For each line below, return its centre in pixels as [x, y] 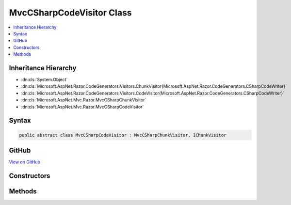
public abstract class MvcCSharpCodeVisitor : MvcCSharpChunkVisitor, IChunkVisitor [123, 135]
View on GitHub [25, 162]
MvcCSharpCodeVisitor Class [70, 13]
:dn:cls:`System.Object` [44, 79]
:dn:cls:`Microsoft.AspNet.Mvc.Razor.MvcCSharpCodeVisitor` [82, 107]
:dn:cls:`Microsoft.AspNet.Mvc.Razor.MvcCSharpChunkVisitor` [84, 100]
